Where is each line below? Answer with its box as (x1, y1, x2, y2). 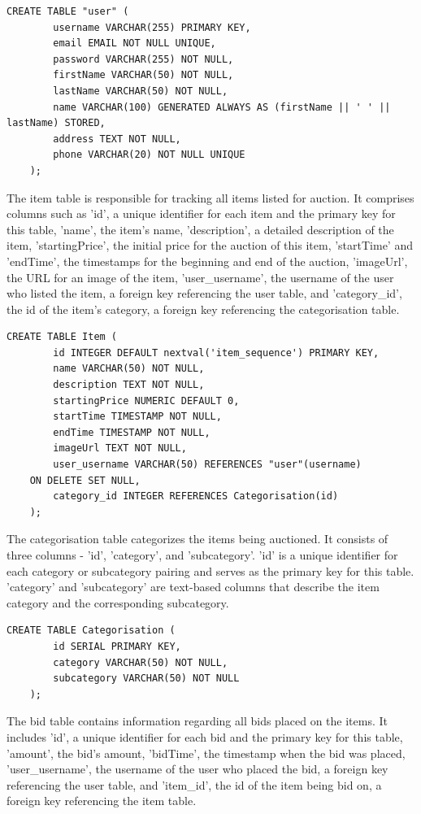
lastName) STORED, (7, 117, 106, 129)
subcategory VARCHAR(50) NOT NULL (53, 673, 240, 685)
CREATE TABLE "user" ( (7, 6, 129, 17)
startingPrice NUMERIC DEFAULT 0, (53, 394, 240, 407)
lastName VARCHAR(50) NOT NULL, (53, 85, 228, 97)
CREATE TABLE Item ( (7, 331, 118, 343)
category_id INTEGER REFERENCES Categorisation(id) (53, 490, 339, 503)
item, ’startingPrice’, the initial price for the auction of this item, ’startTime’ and (7, 237, 413, 254)
